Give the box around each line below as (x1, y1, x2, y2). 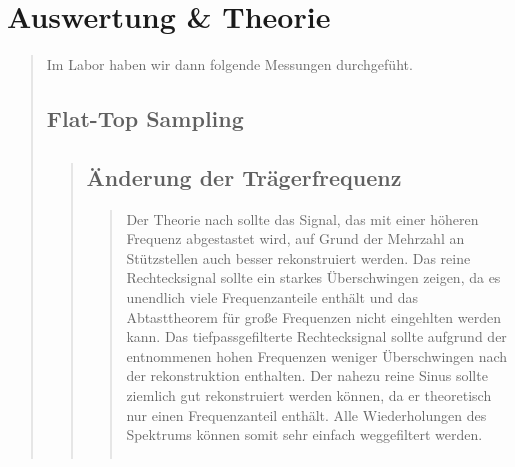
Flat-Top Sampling (46, 103, 244, 134)
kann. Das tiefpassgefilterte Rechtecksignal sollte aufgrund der (126, 326, 507, 347)
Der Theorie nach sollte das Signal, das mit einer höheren (126, 208, 479, 229)
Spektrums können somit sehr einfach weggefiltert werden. (126, 424, 483, 445)
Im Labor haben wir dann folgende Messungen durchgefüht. (46, 54, 413, 75)
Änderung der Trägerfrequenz (86, 161, 402, 192)
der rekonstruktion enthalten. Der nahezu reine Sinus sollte (126, 365, 488, 386)
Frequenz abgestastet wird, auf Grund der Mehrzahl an (126, 228, 465, 249)
